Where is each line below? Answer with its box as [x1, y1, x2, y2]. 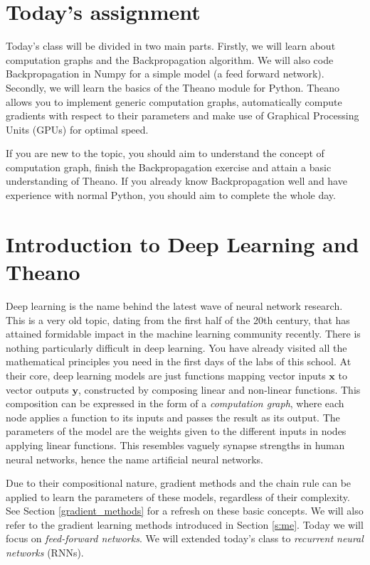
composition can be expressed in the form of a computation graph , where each [6, 396, 344, 411]
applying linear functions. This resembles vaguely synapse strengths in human [6, 437, 345, 452]
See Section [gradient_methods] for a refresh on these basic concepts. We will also [6, 503, 364, 518]
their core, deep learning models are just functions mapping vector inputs [6, 367, 326, 382]
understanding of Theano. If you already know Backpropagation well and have [6, 173, 347, 188]
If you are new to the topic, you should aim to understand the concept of [6, 146, 324, 161]
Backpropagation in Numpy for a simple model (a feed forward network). [6, 66, 324, 81]
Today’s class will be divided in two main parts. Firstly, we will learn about [6, 38, 336, 53]
